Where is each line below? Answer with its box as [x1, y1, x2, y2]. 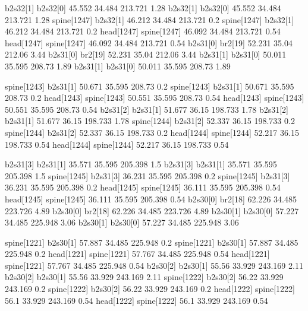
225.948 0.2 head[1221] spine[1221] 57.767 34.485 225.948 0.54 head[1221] [5, 247, 270, 260]
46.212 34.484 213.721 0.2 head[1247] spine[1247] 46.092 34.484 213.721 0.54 [5, 25, 281, 37]
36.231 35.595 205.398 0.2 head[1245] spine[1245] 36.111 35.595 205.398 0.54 [5, 181, 281, 193]
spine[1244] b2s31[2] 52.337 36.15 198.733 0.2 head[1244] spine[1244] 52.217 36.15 [5, 126, 299, 138]
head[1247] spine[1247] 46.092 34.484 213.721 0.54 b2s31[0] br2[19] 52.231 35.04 [5, 36, 293, 49]
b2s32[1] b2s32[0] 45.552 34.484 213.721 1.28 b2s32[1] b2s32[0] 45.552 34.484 [5, 2, 281, 14]
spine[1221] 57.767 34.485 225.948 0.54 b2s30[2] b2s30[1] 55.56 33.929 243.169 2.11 [5, 259, 303, 271]
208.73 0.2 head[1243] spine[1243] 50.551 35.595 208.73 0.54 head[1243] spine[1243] [5, 91, 304, 104]
